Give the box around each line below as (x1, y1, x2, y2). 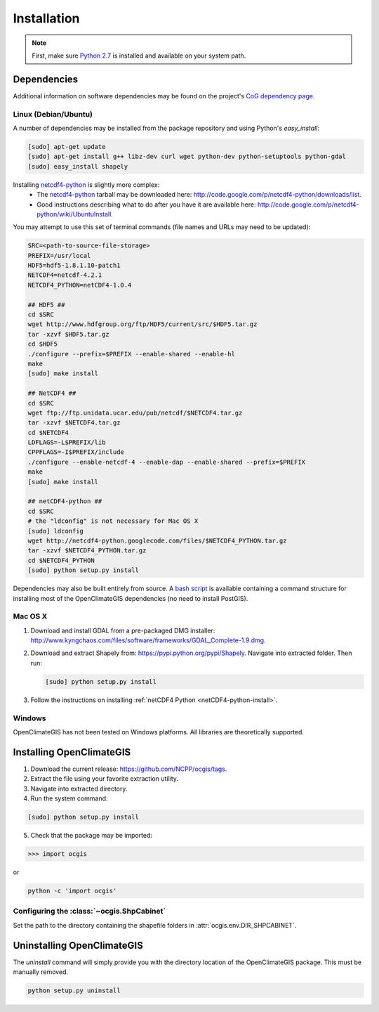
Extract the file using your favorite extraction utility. (30, 774, 179, 783)
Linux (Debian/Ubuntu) (13, 109, 93, 119)
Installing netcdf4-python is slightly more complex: (13, 180, 160, 189)
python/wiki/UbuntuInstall (36, 209, 112, 218)
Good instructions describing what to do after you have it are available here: (36, 200, 256, 209)
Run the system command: (30, 794, 108, 803)
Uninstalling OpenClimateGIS (13, 939, 144, 952)
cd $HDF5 (27, 340, 58, 348)
